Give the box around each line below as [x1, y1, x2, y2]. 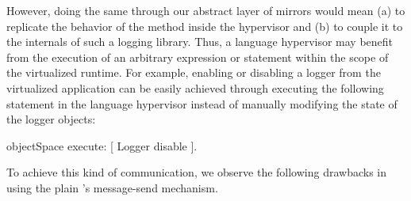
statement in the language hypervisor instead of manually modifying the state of [6, 95, 398, 112]
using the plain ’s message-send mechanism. [6, 179, 218, 195]
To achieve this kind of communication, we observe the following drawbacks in [6, 164, 387, 180]
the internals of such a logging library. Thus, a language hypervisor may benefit [6, 33, 394, 50]
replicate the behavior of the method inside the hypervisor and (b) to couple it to [6, 17, 403, 34]
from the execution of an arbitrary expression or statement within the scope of [6, 48, 389, 65]
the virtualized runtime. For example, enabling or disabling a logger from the [6, 64, 381, 81]
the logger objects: [6, 111, 96, 127]
